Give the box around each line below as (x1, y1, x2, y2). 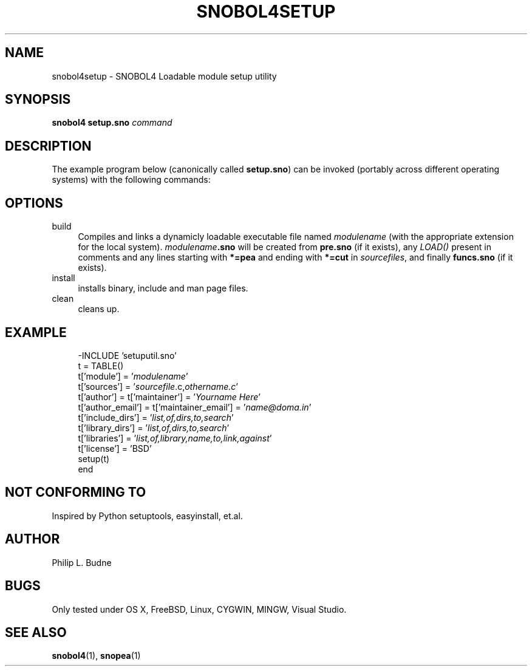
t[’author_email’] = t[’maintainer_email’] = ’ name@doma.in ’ (78, 401, 312, 412)
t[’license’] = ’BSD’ (78, 443, 152, 454)
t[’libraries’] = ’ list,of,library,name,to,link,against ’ (78, 432, 272, 443)
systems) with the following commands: (52, 174, 211, 185)
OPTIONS (5, 195, 63, 211)
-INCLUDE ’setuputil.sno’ (78, 350, 177, 361)
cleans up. (78, 304, 120, 315)
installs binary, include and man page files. (78, 283, 248, 294)
